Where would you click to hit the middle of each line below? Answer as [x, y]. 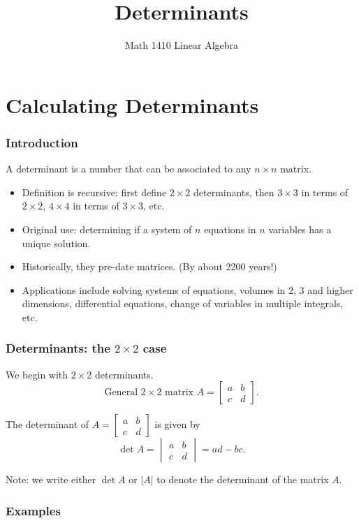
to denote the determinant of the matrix [243, 479]
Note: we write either [51, 479]
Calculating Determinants [132, 104]
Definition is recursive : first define [94, 192]
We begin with [37, 374]
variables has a [300, 229]
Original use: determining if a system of [107, 229]
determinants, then [234, 192]
